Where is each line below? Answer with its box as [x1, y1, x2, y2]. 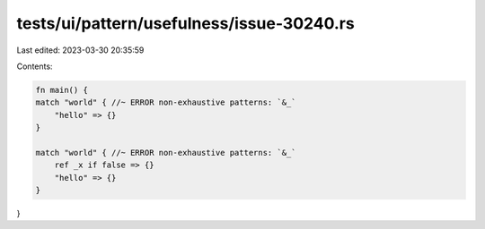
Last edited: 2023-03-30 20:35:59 [16, 45, 145, 55]
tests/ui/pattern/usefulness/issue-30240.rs [16, 13, 355, 33]
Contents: [16, 61, 53, 72]
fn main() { [35, 85, 89, 95]
